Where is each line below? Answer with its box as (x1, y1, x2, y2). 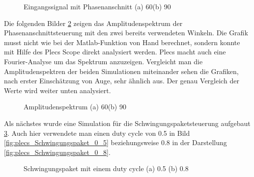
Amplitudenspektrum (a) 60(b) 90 (24, 101, 126, 112)
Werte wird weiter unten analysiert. (4, 85, 111, 95)
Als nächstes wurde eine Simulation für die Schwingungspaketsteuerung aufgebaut (4, 118, 251, 128)
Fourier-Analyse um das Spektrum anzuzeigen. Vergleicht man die (4, 56, 203, 66)
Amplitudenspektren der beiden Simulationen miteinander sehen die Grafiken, (4, 66, 239, 76)
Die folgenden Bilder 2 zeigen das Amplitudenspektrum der (4, 18, 183, 28)
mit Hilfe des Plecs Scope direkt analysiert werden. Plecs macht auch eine (4, 47, 226, 57)
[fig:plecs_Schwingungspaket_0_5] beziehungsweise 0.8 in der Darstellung (4, 137, 227, 148)
